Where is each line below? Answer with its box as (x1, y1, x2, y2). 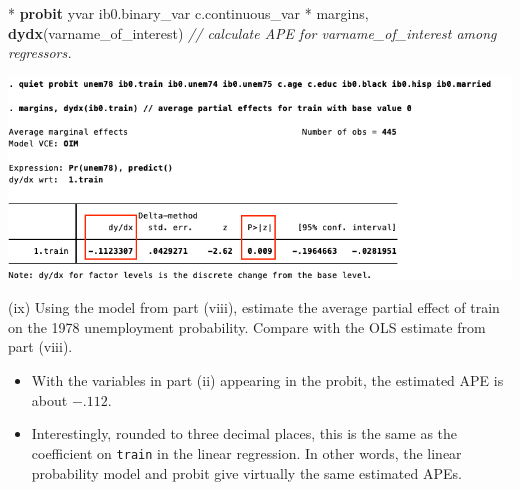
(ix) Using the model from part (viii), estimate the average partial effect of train (8, 297, 500, 318)
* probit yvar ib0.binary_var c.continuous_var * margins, (8, 3, 369, 23)
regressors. (8, 42, 72, 63)
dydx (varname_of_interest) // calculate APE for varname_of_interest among (8, 22, 497, 43)
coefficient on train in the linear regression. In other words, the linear (31, 442, 462, 463)
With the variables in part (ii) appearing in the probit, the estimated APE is (31, 370, 504, 391)
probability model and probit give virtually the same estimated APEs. (31, 462, 462, 483)
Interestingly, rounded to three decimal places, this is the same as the (31, 423, 458, 444)
